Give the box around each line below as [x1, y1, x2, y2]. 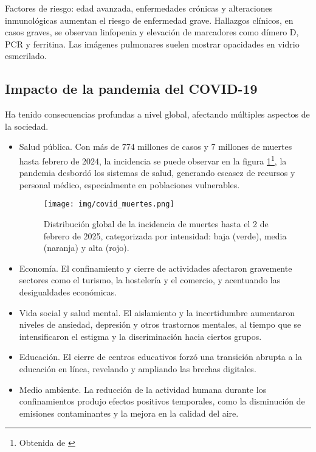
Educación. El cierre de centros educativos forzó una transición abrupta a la [19, 350, 303, 363]
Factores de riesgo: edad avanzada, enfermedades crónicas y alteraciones [5, 2, 273, 14]
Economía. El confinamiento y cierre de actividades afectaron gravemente [19, 261, 292, 274]
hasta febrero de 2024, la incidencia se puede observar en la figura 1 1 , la [19, 152, 287, 167]
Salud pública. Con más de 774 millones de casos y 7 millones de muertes [19, 140, 292, 153]
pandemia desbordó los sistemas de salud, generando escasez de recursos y [19, 166, 295, 179]
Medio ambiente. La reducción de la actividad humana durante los [19, 383, 267, 395]
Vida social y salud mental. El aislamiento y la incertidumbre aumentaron [19, 306, 295, 319]
